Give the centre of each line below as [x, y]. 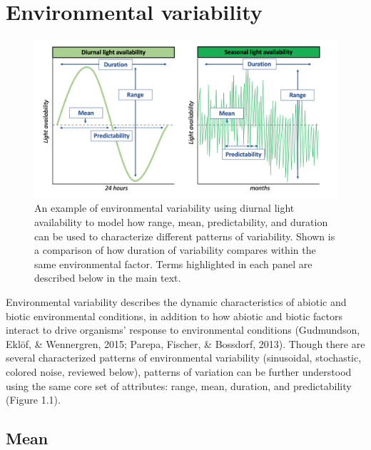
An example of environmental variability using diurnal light [164, 208]
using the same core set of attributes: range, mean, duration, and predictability [179, 385]
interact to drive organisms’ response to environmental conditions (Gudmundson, [183, 330]
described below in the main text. [108, 278]
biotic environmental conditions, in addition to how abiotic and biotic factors [174, 316]
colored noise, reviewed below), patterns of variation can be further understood [179, 372]
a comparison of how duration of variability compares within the [175, 250]
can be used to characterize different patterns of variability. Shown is [185, 236]
